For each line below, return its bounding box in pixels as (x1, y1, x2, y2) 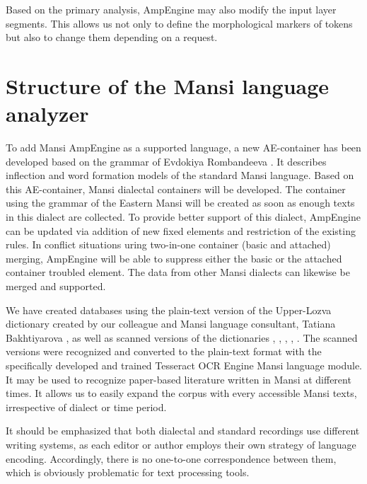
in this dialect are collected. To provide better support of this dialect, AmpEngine (6, 209, 361, 224)
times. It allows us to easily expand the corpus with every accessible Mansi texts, (6, 386, 357, 401)
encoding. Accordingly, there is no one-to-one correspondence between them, (6, 451, 337, 466)
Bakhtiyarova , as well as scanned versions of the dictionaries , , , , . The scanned (6, 330, 358, 345)
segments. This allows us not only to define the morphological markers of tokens (6, 16, 353, 30)
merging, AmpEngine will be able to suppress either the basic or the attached (6, 250, 342, 265)
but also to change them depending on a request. (6, 30, 218, 45)
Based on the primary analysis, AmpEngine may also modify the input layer (6, 2, 337, 16)
